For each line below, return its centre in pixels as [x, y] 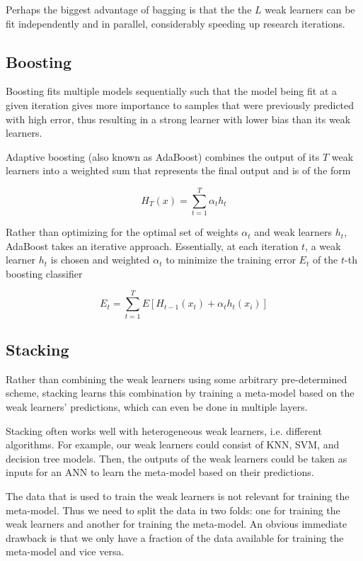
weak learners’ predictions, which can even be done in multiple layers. [157, 406]
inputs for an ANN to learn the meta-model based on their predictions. [160, 472]
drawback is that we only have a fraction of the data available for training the [175, 537]
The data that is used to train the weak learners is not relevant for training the [178, 495]
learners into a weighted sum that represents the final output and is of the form [178, 170]
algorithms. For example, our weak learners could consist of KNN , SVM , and [173, 444]
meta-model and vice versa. [65, 551]
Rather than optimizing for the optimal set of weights [122, 232]
